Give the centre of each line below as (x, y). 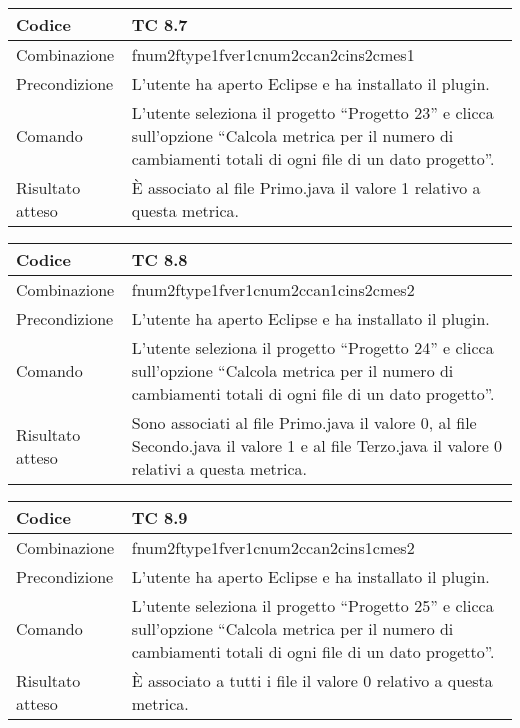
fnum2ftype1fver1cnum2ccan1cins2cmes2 (273, 289)
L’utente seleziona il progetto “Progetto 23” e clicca (312, 112)
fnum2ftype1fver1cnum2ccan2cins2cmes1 (273, 54)
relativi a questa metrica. (219, 468)
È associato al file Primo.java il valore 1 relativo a (306, 187)
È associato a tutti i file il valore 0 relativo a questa (312, 680)
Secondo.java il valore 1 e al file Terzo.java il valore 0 (317, 445)
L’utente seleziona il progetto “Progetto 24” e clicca (312, 347)
